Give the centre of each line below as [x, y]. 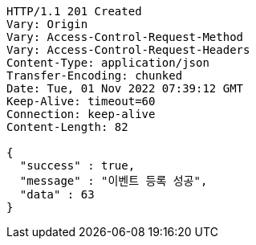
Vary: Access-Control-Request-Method [125, 37]
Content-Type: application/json [108, 63]
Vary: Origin [47, 24]
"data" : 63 [57, 194]
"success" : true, [77, 165]
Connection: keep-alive [81, 114]
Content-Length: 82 [67, 127]
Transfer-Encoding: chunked [95, 76]
